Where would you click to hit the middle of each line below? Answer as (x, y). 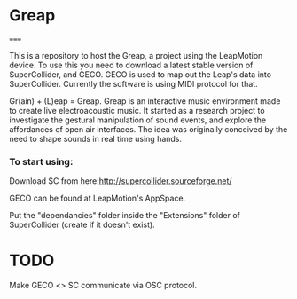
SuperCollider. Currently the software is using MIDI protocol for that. (134, 83)
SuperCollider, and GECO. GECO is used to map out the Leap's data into (141, 74)
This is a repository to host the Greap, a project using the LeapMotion (136, 55)
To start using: (41, 161)
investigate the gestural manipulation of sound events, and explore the (138, 120)
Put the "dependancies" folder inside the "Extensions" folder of (125, 216)
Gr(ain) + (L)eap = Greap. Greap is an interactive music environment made (145, 101)
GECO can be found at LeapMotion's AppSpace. (98, 198)
